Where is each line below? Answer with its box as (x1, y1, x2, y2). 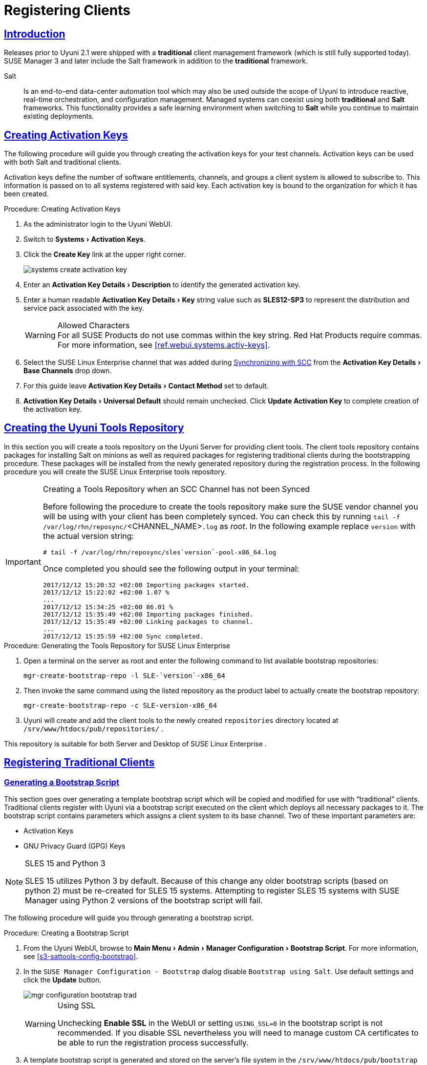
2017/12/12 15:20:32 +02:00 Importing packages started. (43, 581, 250, 589)
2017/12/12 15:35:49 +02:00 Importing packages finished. (43, 610, 254, 618)
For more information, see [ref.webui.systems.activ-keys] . (57, 340, 270, 350)
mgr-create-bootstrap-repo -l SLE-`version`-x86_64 (23, 671, 226, 680)
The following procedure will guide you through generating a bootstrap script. (4, 914, 254, 922)
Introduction (4, 27, 65, 40)
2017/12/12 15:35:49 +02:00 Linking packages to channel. (43, 618, 254, 625)
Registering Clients (4, 2, 130, 19)
